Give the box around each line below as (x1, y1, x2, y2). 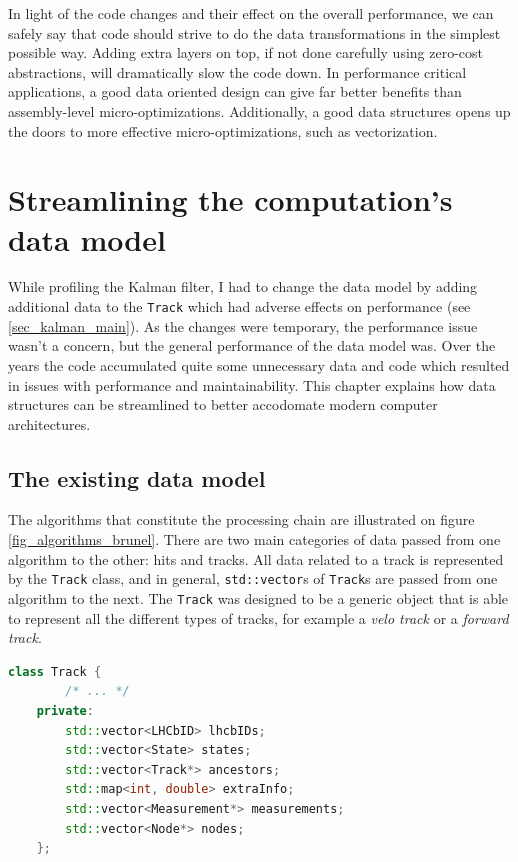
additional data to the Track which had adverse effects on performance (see (8, 296, 471, 317)
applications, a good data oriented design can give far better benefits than (8, 81, 462, 102)
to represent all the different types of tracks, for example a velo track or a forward (8, 607, 509, 628)
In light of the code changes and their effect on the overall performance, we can (8, 3, 494, 23)
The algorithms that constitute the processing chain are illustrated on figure (8, 509, 475, 530)
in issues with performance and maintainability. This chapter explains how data (8, 374, 496, 395)
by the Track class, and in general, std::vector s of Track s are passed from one (8, 568, 498, 589)
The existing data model (8, 462, 266, 493)
